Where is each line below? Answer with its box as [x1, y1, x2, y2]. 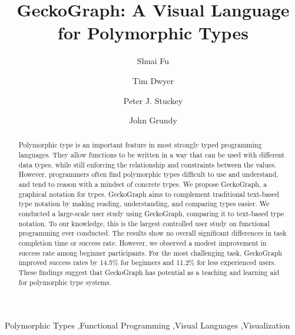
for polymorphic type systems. [18, 277, 111, 287]
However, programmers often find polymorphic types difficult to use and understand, [18, 169, 279, 179]
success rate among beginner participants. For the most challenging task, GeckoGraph [18, 247, 282, 257]
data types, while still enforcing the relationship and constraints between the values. [18, 159, 277, 169]
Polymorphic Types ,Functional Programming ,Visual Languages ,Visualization [5, 319, 290, 331]
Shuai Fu [137, 55, 170, 67]
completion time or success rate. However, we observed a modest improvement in [18, 238, 267, 248]
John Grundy [129, 114, 177, 126]
